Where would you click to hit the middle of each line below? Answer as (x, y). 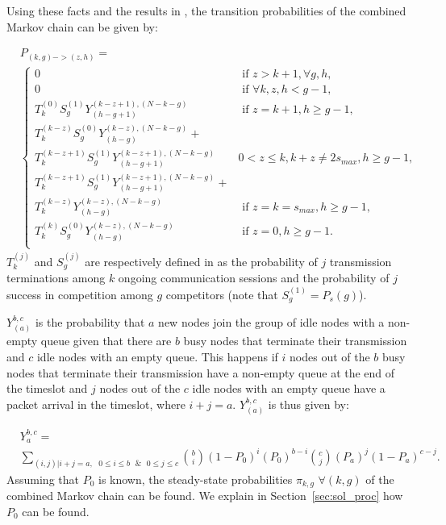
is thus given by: (308, 404)
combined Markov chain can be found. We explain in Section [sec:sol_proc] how (205, 496)
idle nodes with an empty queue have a (289, 388)
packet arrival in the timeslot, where (96, 404)
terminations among (56, 278)
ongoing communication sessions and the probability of (254, 278)
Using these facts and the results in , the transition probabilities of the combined (206, 10)
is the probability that (90, 322)
